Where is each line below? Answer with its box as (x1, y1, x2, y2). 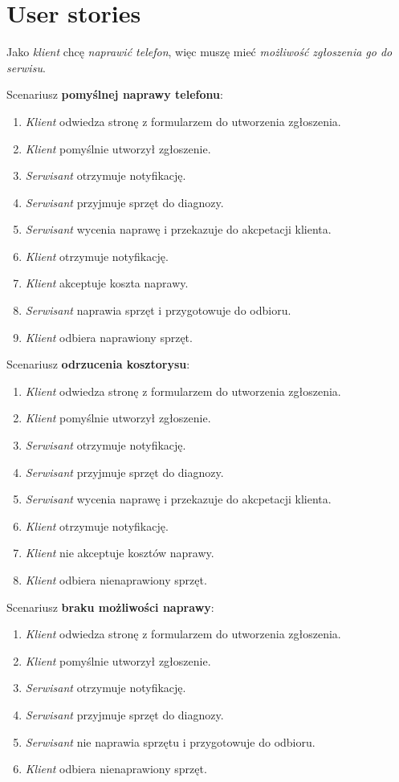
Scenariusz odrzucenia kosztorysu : (6, 356, 190, 373)
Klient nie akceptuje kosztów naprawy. (25, 544, 214, 561)
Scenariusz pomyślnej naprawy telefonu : (6, 86, 223, 103)
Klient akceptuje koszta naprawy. (25, 275, 189, 291)
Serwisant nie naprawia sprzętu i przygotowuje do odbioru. (25, 733, 316, 750)
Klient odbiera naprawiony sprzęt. (25, 328, 193, 345)
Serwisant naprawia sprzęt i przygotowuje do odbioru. (25, 302, 291, 319)
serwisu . (6, 59, 46, 75)
